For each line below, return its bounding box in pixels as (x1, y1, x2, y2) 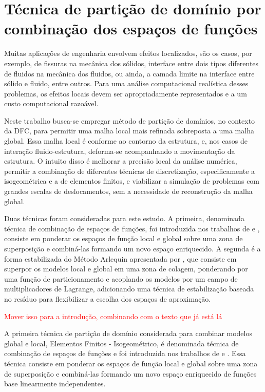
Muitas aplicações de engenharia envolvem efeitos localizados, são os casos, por (4, 48, 252, 58)
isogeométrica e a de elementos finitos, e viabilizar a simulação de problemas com (4, 175, 260, 186)
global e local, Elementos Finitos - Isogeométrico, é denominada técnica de (4, 338, 239, 348)
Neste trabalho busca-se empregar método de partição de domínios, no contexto (4, 115, 255, 126)
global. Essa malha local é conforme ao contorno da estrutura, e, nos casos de (4, 135, 248, 146)
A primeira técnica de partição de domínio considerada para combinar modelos (4, 328, 252, 339)
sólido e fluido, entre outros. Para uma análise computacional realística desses (4, 78, 249, 89)
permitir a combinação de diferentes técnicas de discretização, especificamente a (4, 165, 255, 176)
